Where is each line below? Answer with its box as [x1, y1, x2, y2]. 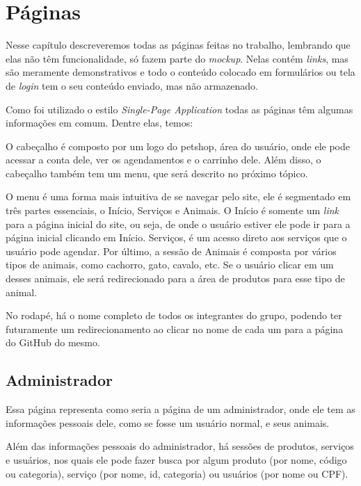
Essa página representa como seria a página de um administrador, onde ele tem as [6, 402, 355, 416]
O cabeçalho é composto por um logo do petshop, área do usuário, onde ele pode [6, 138, 351, 153]
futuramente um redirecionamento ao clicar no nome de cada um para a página [6, 321, 344, 336]
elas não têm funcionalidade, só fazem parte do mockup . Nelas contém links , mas [6, 51, 348, 65]
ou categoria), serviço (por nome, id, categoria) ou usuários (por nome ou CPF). [6, 466, 348, 480]
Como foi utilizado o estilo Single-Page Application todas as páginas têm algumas [6, 102, 353, 116]
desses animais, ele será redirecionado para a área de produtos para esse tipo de [6, 271, 345, 286]
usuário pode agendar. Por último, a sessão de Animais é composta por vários [6, 243, 337, 258]
